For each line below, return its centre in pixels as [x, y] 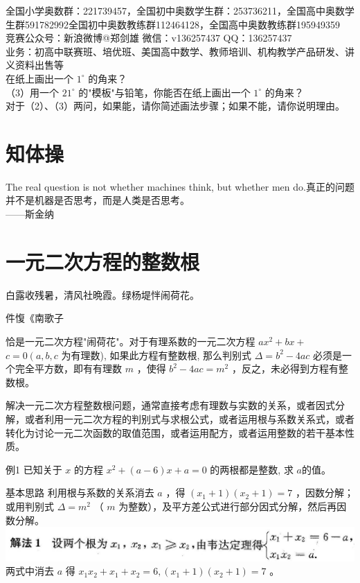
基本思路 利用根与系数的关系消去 [80, 493]
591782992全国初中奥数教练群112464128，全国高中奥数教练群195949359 [182, 24]
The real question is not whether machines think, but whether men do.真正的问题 [180, 186]
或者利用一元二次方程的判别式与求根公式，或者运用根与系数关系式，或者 [189, 418]
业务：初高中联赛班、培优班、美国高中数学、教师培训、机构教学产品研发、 [175, 51]
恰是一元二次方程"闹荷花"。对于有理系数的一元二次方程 [130, 341]
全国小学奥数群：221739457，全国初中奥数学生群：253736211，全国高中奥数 [175, 10]
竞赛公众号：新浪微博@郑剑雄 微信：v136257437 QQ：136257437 [149, 38]
